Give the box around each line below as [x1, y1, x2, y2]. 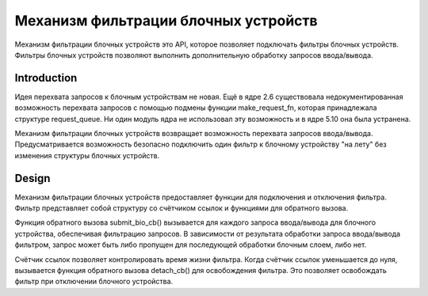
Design [14, 171, 51, 185]
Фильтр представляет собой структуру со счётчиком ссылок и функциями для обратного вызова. [14, 203, 349, 213]
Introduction [14, 71, 78, 85]
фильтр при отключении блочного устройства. [14, 277, 174, 287]
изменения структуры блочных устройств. [14, 150, 160, 160]
